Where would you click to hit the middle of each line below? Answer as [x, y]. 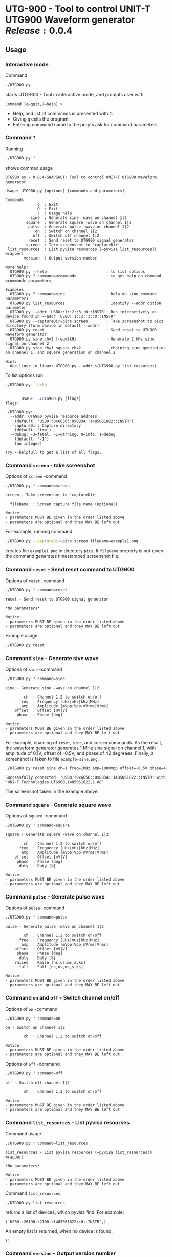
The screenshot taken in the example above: [52, 791]
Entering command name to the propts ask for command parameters [85, 124]
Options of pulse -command [35, 908]
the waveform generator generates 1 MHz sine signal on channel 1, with [81, 748]
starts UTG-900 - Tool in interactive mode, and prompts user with [74, 94]
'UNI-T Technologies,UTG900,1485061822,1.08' [55, 782]
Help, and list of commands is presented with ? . [63, 113]
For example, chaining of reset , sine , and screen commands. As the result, [84, 743]
